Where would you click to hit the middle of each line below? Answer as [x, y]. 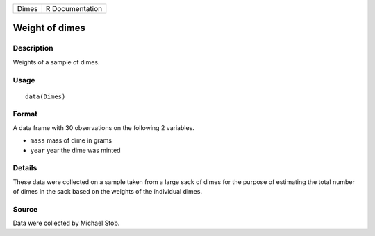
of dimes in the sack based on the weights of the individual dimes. [108, 192]
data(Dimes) [45, 96]
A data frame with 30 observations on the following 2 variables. [103, 127]
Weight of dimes [49, 28]
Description [33, 48]
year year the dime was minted [75, 150]
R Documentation [74, 9]
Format [25, 114]
